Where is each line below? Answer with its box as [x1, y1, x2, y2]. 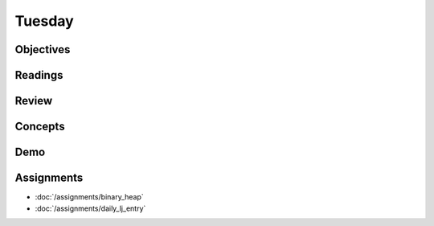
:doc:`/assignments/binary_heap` [35, 192, 144, 202]
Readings [14, 68, 63, 82]
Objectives [14, 43, 71, 56]
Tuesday [14, 12, 74, 30]
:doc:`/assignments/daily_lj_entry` [35, 203, 146, 213]
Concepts [14, 120, 65, 134]
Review [14, 94, 53, 108]
